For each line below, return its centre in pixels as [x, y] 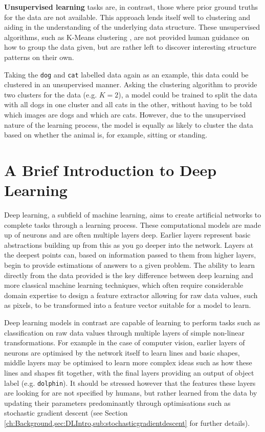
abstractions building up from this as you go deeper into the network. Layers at [129, 244]
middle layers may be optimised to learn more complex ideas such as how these [128, 362]
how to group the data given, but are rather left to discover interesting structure [130, 47]
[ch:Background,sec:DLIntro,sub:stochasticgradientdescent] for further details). [127, 423]
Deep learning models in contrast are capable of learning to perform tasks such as [132, 322]
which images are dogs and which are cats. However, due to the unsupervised [125, 114]
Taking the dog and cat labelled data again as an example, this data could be [126, 74]
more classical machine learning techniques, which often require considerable [124, 285]
